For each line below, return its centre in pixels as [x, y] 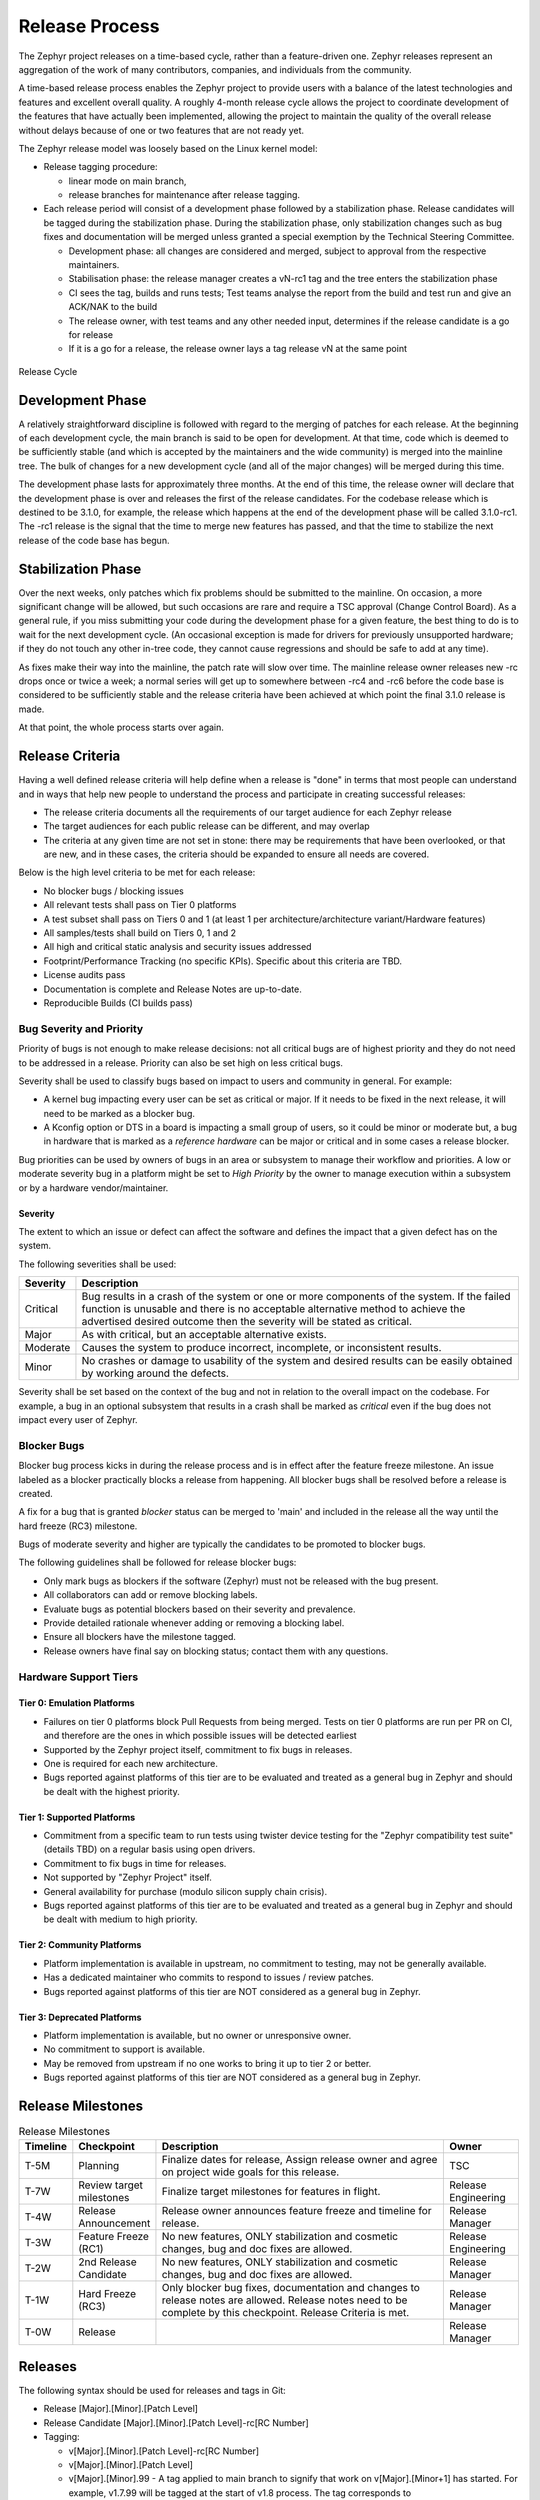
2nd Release [107, 2262]
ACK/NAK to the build [113, 307]
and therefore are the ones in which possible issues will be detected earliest [200, 1736]
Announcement [114, 2223]
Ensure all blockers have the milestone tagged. [140, 1637]
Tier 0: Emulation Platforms [76, 1703]
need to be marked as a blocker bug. [119, 1113]
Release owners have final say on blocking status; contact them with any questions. [216, 1651]
